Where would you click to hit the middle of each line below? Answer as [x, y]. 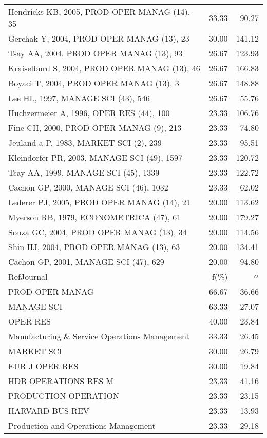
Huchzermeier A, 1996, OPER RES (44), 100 [89, 113]
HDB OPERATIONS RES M [61, 381]
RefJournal [28, 277]
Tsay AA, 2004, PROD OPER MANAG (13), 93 [96, 53]
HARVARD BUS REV [49, 411]
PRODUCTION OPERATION [64, 396]
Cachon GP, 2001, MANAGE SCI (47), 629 [86, 262]
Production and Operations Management [82, 425]
